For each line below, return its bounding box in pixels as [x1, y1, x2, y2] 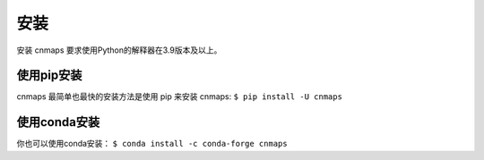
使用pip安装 [16, 68, 82, 83]
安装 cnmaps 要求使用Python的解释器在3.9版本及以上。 [16, 45, 222, 55]
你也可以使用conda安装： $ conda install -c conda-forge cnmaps [16, 139, 288, 149]
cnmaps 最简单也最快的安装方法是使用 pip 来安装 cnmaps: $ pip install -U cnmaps [16, 91, 342, 102]
